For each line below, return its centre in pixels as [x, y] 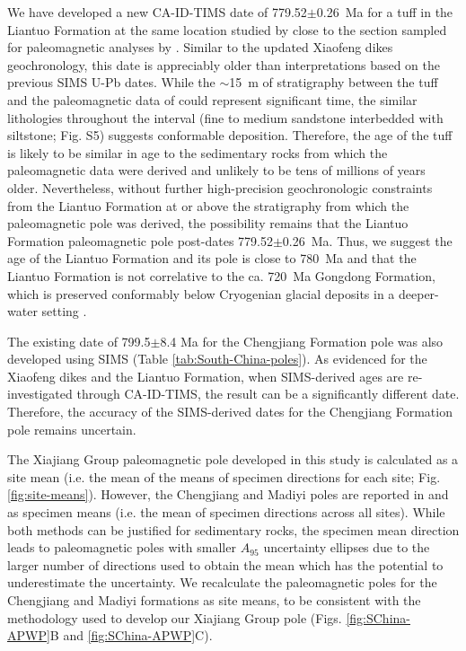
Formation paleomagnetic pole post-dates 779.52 [140, 240]
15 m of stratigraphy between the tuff [334, 82]
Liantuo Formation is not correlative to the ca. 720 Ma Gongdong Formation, [221, 275]
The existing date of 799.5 [79, 341]
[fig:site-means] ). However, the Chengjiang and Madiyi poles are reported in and [228, 494]
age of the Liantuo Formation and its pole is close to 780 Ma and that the [212, 258]
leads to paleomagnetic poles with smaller [122, 547]
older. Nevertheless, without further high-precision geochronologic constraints [220, 187]
